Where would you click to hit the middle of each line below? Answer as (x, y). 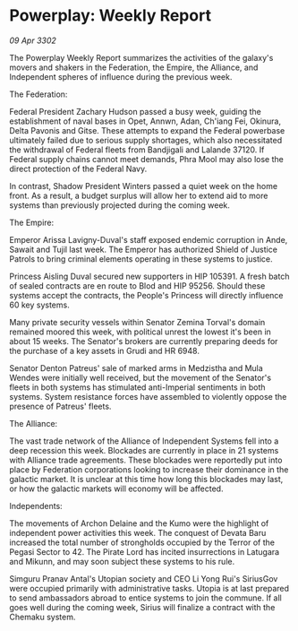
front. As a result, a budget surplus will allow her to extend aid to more (139, 195)
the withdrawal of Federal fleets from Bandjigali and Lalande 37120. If (137, 150)
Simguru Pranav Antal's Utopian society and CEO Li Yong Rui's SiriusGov (144, 578)
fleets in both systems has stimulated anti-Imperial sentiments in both (137, 387)
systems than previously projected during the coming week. (120, 205)
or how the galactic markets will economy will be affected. (116, 488)
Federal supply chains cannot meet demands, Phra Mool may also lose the (146, 159)
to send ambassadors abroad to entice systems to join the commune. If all (145, 598)
